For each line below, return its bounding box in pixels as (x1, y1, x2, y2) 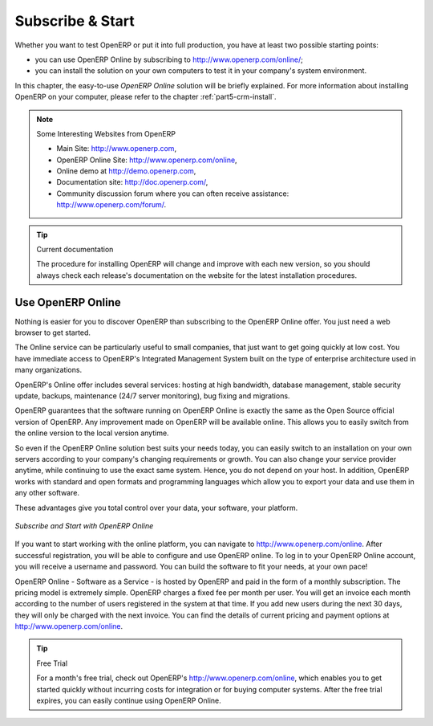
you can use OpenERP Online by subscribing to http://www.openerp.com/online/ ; (34, 55, 304, 64)
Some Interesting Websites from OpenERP (36, 128, 176, 138)
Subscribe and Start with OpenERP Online (14, 520, 154, 530)
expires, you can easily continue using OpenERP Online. (36, 695, 222, 706)
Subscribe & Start (14, 12, 136, 30)
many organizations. (14, 365, 83, 375)
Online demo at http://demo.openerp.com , (56, 166, 196, 176)
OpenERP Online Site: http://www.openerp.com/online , (56, 155, 237, 165)
